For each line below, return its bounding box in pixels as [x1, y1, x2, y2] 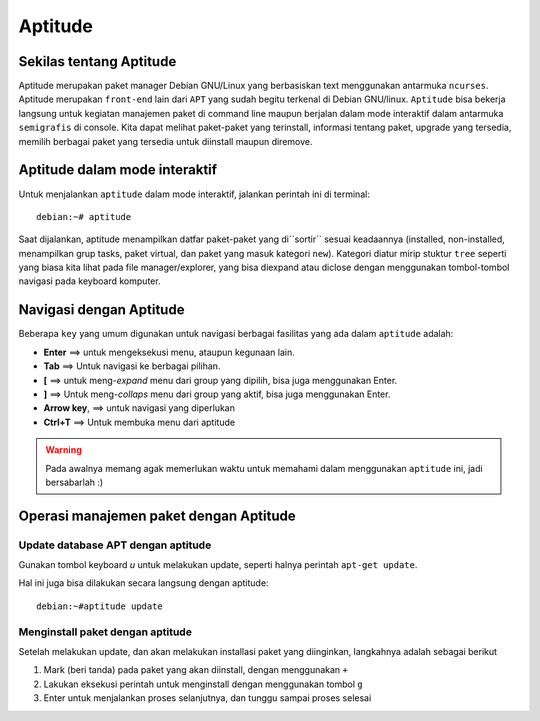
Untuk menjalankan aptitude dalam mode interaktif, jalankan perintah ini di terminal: [18, 188, 370, 200]
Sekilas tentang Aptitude [18, 53, 177, 70]
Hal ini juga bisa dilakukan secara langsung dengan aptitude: [18, 577, 269, 589]
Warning [45, 444, 82, 456]
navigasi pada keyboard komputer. [18, 275, 161, 287]
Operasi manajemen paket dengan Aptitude [18, 507, 297, 524]
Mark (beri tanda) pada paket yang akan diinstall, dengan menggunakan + [43, 664, 349, 676]
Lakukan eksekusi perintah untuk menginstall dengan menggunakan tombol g [43, 678, 364, 690]
